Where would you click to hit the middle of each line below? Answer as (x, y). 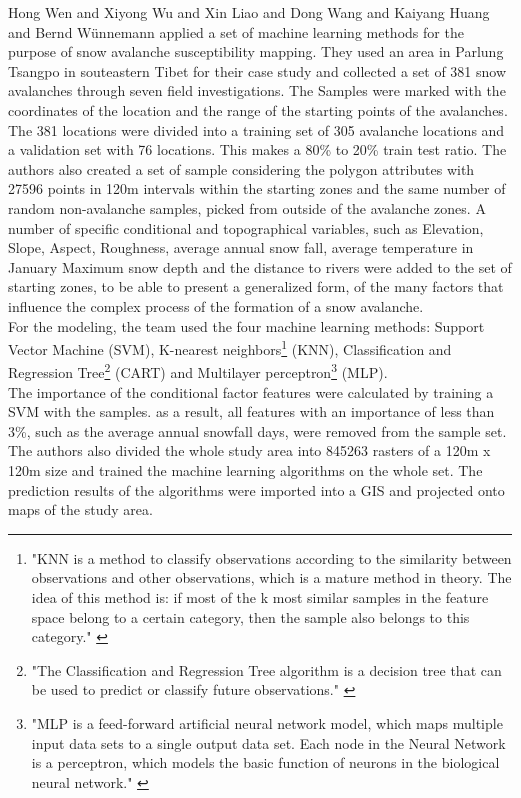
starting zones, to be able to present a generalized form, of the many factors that (256, 286)
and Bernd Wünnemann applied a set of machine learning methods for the (236, 31)
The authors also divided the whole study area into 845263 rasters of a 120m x (249, 450)
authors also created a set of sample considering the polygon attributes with (241, 168)
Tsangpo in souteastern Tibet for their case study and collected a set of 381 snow (257, 70)
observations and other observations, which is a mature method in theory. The (271, 577)
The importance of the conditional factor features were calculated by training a (251, 391)
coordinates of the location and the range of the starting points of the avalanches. (258, 109)
